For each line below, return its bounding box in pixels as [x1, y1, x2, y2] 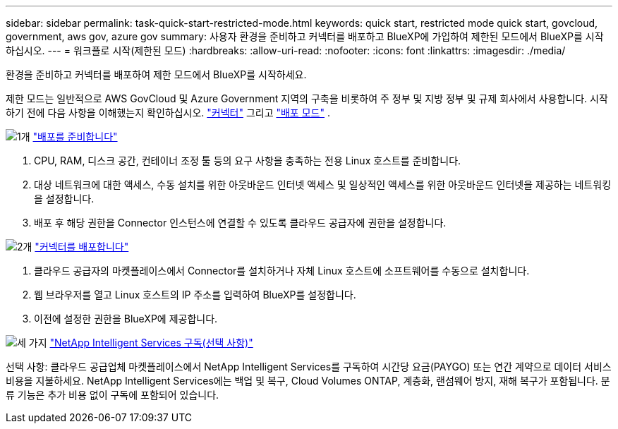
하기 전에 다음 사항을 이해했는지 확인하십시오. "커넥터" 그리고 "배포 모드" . [6, 107, 330, 119]
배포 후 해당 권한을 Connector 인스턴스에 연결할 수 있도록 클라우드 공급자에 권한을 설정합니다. [34, 217, 447, 229]
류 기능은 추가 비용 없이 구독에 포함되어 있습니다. [6, 389, 219, 401]
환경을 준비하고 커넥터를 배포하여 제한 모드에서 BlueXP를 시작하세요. [6, 68, 307, 80]
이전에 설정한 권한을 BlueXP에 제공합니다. [34, 313, 218, 325]
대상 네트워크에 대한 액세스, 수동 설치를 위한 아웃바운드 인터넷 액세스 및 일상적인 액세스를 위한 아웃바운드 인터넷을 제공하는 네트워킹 [34, 179, 612, 191]
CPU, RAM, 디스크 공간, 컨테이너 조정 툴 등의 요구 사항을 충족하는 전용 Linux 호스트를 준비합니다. [34, 155, 461, 167]
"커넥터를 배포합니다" [35, 241, 129, 253]
